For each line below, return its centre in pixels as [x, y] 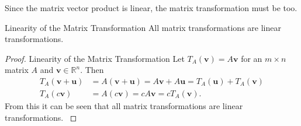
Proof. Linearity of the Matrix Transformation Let [95, 58]
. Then [92, 70]
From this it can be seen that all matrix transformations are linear [124, 106]
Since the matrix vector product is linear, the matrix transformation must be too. [151, 8]
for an [252, 58]
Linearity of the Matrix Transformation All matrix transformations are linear [143, 27]
